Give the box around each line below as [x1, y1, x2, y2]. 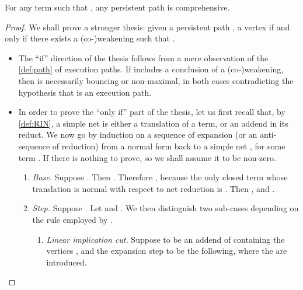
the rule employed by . [32, 213, 113, 225]
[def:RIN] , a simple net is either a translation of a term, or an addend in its [18, 117, 288, 129]
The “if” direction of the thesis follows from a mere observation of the [18, 51, 269, 64]
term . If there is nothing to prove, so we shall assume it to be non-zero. [18, 151, 276, 163]
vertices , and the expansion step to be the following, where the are [46, 244, 287, 257]
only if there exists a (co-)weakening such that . [5, 32, 175, 44]
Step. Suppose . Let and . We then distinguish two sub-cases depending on [32, 202, 299, 214]
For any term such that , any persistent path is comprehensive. [5, 1, 230, 13]
